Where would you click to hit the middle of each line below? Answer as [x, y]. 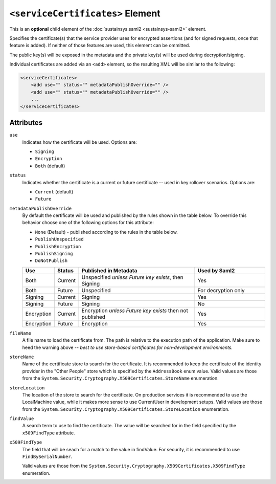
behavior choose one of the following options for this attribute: [88, 223]
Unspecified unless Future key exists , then [132, 277]
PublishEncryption [58, 246]
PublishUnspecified [59, 239]
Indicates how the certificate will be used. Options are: [80, 142]
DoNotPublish [51, 261]
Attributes [26, 123]
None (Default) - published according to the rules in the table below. [107, 232]
